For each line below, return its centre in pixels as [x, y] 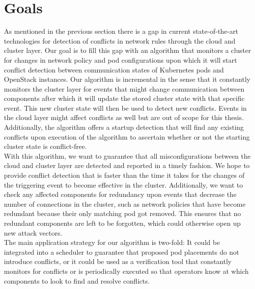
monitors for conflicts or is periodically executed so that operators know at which [127, 271]
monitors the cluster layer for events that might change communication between [124, 88]
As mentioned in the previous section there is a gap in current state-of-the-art [121, 31]
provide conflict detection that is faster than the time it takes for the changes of [124, 175]
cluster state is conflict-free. [45, 146]
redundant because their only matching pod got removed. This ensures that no [123, 213]
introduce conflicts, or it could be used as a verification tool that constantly [118, 261]
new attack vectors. [33, 232]
